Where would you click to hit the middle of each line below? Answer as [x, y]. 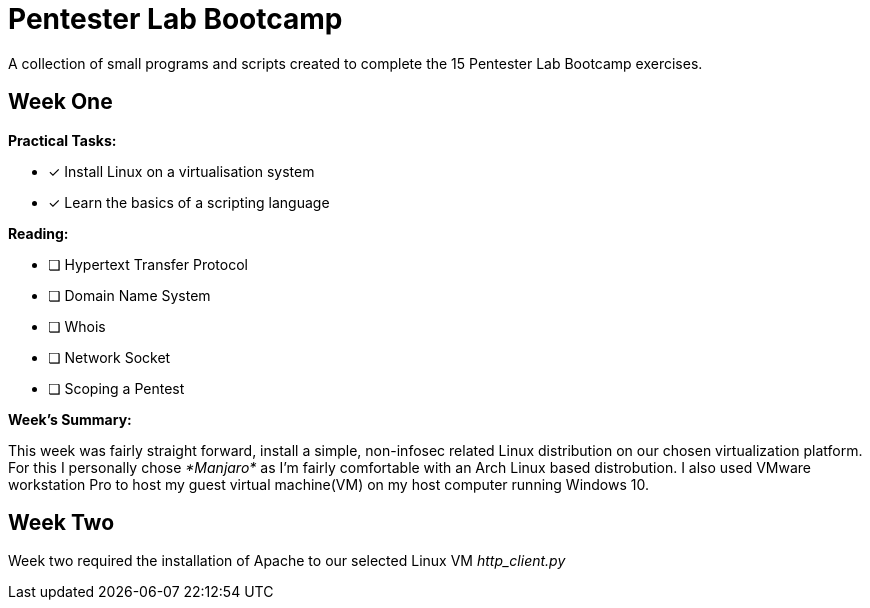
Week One [60, 102]
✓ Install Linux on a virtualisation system [181, 171]
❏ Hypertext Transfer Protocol [148, 264]
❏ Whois [77, 326]
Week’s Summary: [70, 419]
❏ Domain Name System [129, 295]
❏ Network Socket [109, 357]
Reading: [38, 233]
